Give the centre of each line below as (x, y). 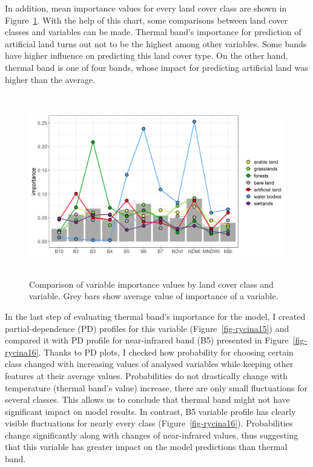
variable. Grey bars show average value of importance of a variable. (154, 296)
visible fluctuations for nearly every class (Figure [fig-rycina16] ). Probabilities (149, 423)
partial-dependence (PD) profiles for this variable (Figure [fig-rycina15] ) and (147, 328)
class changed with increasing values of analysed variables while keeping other (149, 364)
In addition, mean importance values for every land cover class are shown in (146, 8)
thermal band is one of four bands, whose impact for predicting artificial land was (156, 67)
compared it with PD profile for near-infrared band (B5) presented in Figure (147, 340)
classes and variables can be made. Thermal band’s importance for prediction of (153, 32)
